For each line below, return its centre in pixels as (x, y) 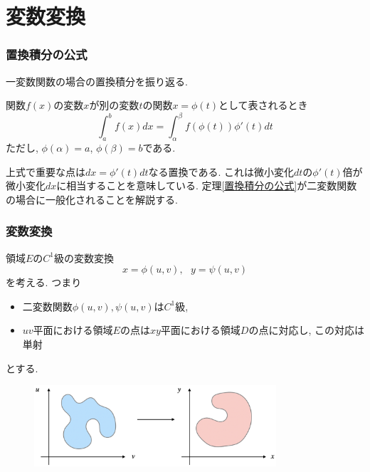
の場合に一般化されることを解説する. (92, 199)
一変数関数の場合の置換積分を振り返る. (97, 81)
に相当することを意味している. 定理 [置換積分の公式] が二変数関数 (207, 185)
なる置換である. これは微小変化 (221, 171)
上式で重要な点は (46, 171)
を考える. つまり (44, 282)
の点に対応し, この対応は (306, 330)
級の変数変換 (84, 257)
